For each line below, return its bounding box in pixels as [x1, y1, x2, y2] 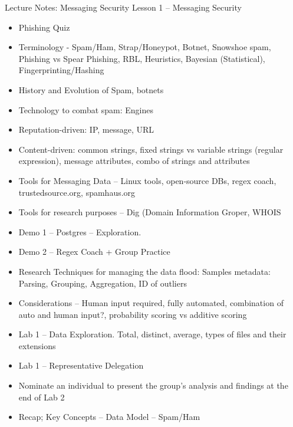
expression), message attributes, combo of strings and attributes [18, 155, 250, 167]
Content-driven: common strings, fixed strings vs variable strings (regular [18, 143, 284, 155]
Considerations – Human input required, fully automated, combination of [18, 297, 284, 309]
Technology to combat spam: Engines [18, 103, 154, 116]
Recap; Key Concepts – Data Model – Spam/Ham [18, 410, 200, 423]
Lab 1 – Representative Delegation [18, 359, 144, 372]
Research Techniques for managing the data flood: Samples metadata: [18, 265, 271, 277]
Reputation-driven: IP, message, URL [18, 123, 154, 136]
